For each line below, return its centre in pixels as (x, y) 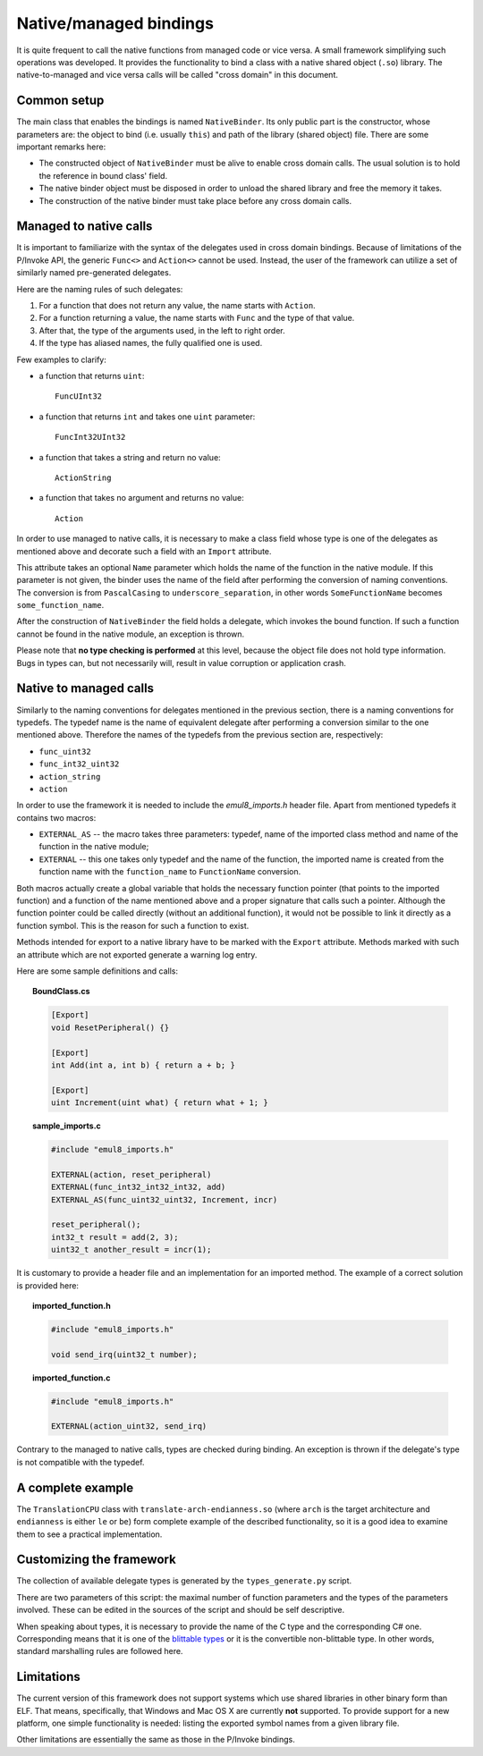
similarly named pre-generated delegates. (94, 273)
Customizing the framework (96, 1560)
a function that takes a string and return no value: (130, 457)
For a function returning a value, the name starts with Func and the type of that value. (197, 318)
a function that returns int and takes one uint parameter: (147, 417)
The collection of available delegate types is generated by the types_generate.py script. (184, 1581)
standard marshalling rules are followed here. (100, 1651)
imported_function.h (72, 1305)
